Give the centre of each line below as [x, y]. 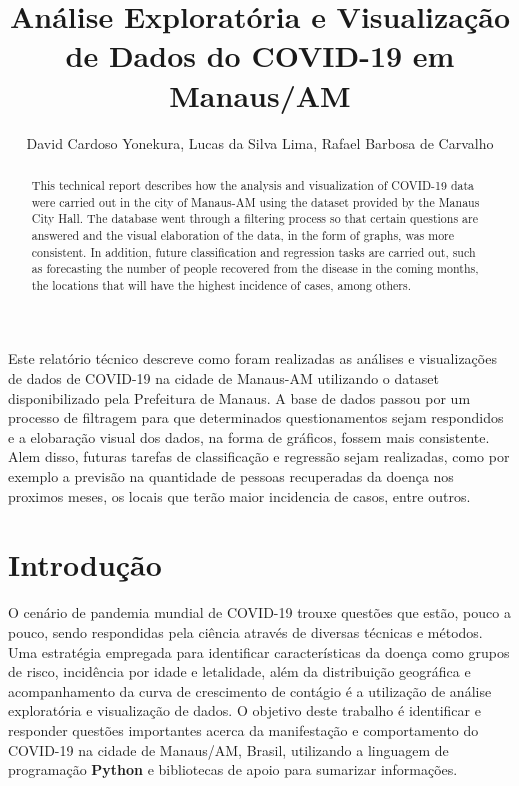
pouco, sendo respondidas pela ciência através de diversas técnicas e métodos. [245, 631]
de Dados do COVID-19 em [260, 55]
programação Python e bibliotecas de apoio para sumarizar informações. [233, 769]
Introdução [85, 564]
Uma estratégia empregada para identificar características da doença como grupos [259, 651]
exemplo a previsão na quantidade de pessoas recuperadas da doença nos [231, 476]
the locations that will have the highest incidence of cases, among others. [221, 284]
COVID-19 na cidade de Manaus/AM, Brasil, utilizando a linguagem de [228, 749]
